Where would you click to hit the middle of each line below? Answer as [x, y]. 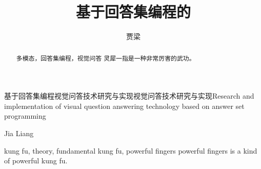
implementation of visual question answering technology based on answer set [124, 106]
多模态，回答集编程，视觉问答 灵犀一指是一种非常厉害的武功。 [106, 58]
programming [25, 116]
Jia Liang [19, 133]
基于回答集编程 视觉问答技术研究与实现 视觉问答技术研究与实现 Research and [129, 96]
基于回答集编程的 [133, 12]
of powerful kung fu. [36, 161]
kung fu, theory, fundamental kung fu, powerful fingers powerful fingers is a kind [131, 150]
